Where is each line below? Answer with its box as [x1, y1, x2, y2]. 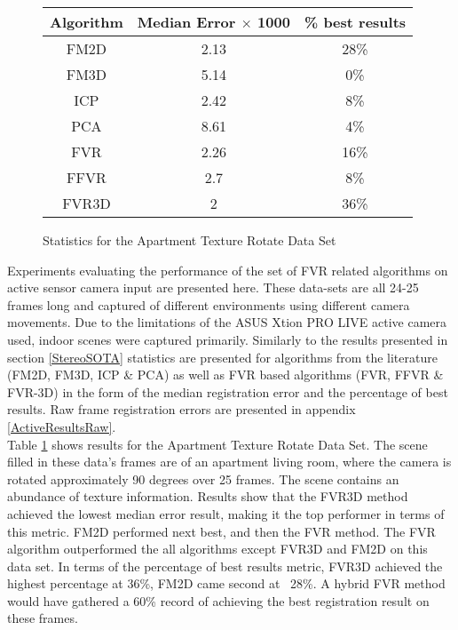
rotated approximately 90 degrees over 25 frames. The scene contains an [7, 469, 399, 488]
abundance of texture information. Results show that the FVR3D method [7, 487, 408, 506]
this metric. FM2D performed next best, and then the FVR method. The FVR [7, 522, 436, 540]
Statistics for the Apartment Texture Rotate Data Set [43, 231, 336, 249]
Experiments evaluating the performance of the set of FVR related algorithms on [7, 260, 448, 279]
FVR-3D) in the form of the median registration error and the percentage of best [7, 382, 448, 401]
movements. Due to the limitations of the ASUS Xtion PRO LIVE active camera [7, 313, 447, 331]
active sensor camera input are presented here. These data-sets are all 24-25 [7, 278, 419, 297]
